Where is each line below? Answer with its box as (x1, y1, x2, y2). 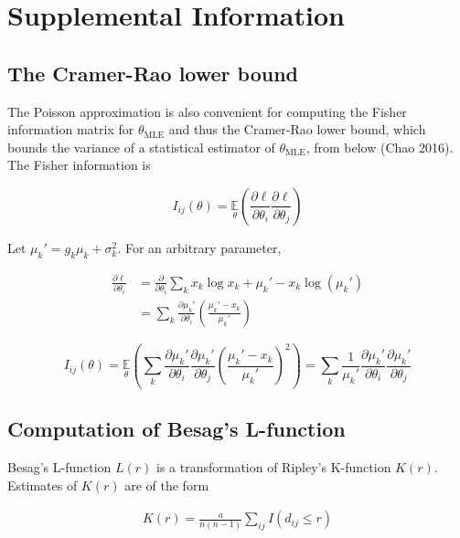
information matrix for (7, 120, 134, 139)
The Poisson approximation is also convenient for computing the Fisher (7, 101, 407, 121)
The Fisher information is (7, 155, 151, 174)
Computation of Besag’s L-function (7, 415, 346, 443)
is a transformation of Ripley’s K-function (155, 458, 391, 477)
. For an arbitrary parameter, (117, 237, 282, 257)
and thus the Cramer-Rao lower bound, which (168, 120, 426, 139)
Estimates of (7, 475, 78, 494)
